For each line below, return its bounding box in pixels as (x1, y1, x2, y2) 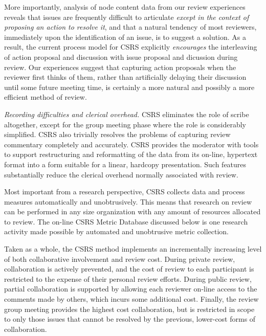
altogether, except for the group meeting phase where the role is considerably (4, 119, 246, 129)
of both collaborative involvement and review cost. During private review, (4, 253, 235, 264)
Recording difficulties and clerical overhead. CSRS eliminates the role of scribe (4, 108, 249, 119)
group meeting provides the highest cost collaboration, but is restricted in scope (4, 303, 255, 314)
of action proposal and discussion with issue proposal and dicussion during (4, 51, 238, 62)
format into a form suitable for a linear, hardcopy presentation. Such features (4, 159, 247, 169)
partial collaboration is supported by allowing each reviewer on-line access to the (4, 283, 257, 294)
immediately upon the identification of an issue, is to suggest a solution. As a (4, 31, 247, 42)
